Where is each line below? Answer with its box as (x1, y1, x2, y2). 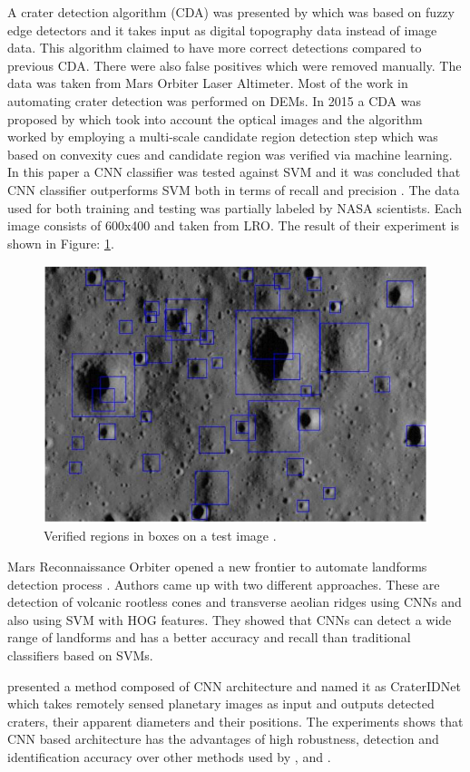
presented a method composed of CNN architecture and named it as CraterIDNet (7, 676, 461, 695)
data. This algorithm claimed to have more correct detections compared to (7, 38, 422, 57)
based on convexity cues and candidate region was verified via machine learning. (7, 144, 453, 163)
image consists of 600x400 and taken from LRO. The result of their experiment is (7, 216, 459, 235)
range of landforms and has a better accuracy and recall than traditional (7, 628, 411, 647)
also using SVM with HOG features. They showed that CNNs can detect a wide (7, 610, 452, 629)
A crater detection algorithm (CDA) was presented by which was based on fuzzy (7, 3, 455, 21)
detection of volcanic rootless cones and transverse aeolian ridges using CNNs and (7, 592, 462, 611)
